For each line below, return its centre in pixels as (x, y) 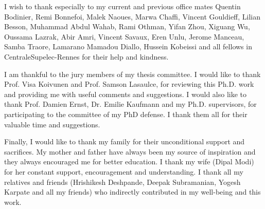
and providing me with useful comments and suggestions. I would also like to (126, 94)
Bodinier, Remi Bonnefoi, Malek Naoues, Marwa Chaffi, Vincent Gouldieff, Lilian (132, 16)
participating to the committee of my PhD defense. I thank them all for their (126, 114)
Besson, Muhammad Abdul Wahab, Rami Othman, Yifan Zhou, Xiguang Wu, (127, 26)
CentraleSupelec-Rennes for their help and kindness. (86, 56)
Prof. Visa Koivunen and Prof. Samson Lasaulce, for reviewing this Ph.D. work (129, 84)
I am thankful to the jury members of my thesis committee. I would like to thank (132, 74)
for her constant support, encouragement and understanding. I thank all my (124, 171)
